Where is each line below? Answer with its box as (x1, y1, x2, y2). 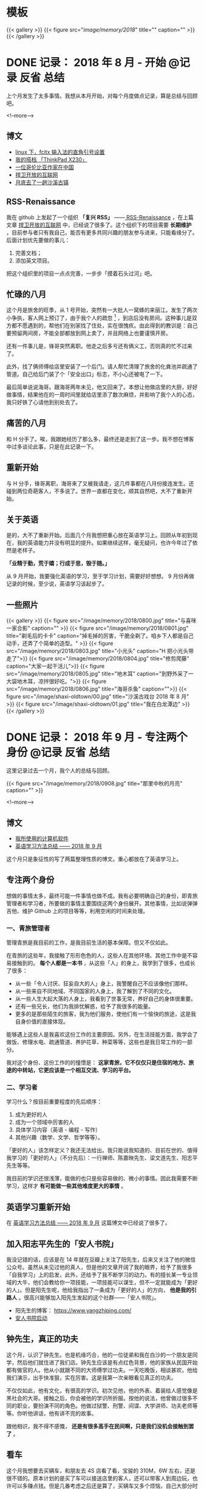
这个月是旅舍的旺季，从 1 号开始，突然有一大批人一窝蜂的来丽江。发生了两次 (6, 306, 198, 313)
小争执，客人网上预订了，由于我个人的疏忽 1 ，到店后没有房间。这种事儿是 (6, 313, 192, 321)
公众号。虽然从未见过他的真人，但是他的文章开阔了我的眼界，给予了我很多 (6, 1264, 192, 1270)
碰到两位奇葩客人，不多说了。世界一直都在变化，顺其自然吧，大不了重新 (6, 487, 187, 495)
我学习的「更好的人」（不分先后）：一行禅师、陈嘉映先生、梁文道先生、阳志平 (6, 1154, 198, 1162)
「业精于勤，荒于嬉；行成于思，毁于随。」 (6, 560, 110, 567)
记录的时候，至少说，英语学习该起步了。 (6, 580, 107, 587)
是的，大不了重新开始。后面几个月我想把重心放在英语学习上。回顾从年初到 (6, 532, 192, 539)
